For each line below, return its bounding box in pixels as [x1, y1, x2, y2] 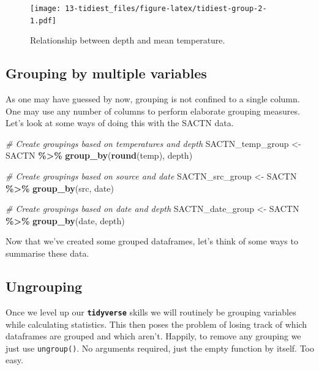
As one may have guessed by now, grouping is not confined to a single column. [6, 92, 300, 105]
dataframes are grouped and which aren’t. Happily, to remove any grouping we [6, 330, 301, 342]
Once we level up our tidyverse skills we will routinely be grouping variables [6, 305, 296, 318]
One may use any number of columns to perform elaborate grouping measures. [6, 104, 300, 117]
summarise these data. [6, 247, 89, 260]
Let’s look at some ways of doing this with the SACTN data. [6, 116, 234, 129]
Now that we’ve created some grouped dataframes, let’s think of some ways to [6, 235, 298, 247]
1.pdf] [30, 16, 56, 25]
